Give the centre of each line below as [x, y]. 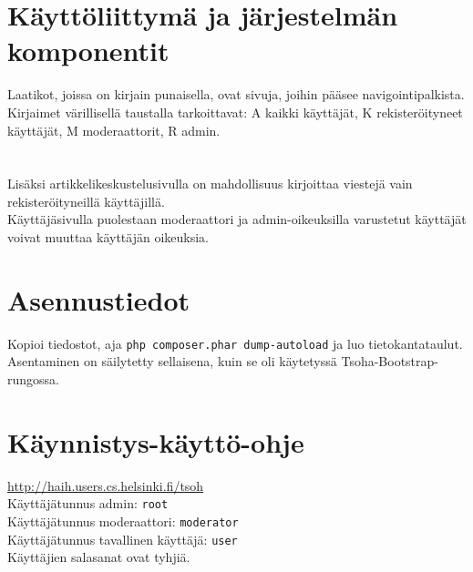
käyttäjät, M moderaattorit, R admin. [114, 130]
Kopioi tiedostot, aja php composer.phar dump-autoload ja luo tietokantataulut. [235, 343]
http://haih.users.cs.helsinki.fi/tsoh [106, 485]
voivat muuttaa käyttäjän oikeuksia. [108, 237]
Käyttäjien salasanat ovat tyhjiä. [99, 557]
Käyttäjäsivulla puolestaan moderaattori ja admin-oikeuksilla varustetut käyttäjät [237, 219]
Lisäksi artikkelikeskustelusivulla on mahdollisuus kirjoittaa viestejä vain [210, 184]
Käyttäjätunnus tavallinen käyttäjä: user [123, 539]
